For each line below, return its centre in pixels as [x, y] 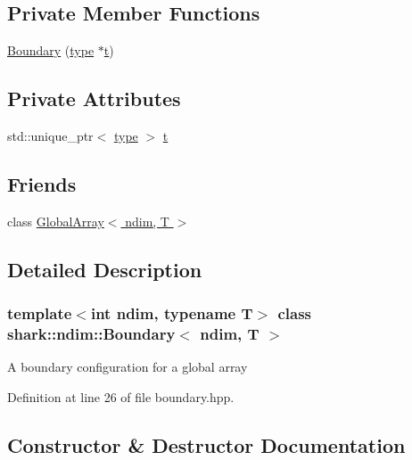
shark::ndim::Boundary [91, 334]
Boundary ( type [51, 50]
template [40, 313]
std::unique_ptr [50, 136]
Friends [42, 183]
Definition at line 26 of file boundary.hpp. [121, 396]
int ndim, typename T [172, 313]
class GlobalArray [56, 221]
